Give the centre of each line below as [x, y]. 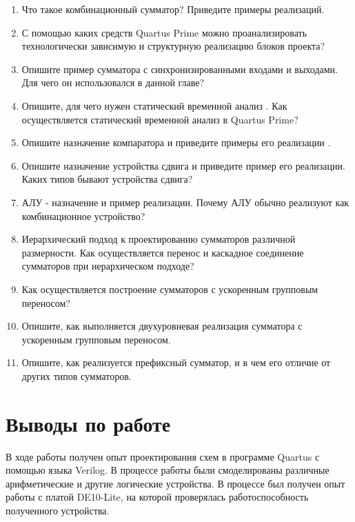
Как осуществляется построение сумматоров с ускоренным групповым [170, 289]
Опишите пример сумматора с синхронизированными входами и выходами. [180, 69]
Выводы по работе [88, 423]
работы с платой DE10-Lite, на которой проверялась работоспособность [157, 497]
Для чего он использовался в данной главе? [113, 82]
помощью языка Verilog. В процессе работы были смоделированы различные [168, 470]
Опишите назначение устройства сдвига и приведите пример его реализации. [183, 165]
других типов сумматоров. [77, 375]
